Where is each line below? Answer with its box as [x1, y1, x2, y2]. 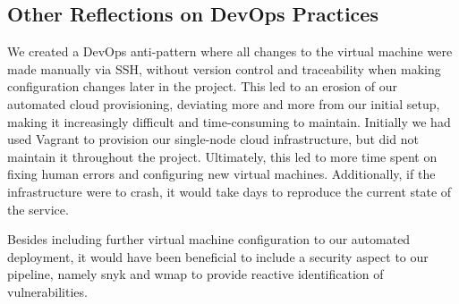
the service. [7, 199, 69, 218]
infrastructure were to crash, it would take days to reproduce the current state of [7, 182, 452, 200]
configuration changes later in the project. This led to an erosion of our [7, 77, 398, 96]
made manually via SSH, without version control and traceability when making [7, 59, 441, 78]
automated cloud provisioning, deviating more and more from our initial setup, [7, 94, 440, 113]
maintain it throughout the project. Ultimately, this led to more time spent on [7, 147, 438, 165]
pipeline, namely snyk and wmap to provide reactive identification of [7, 265, 384, 283]
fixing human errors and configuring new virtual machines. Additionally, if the [7, 165, 436, 183]
